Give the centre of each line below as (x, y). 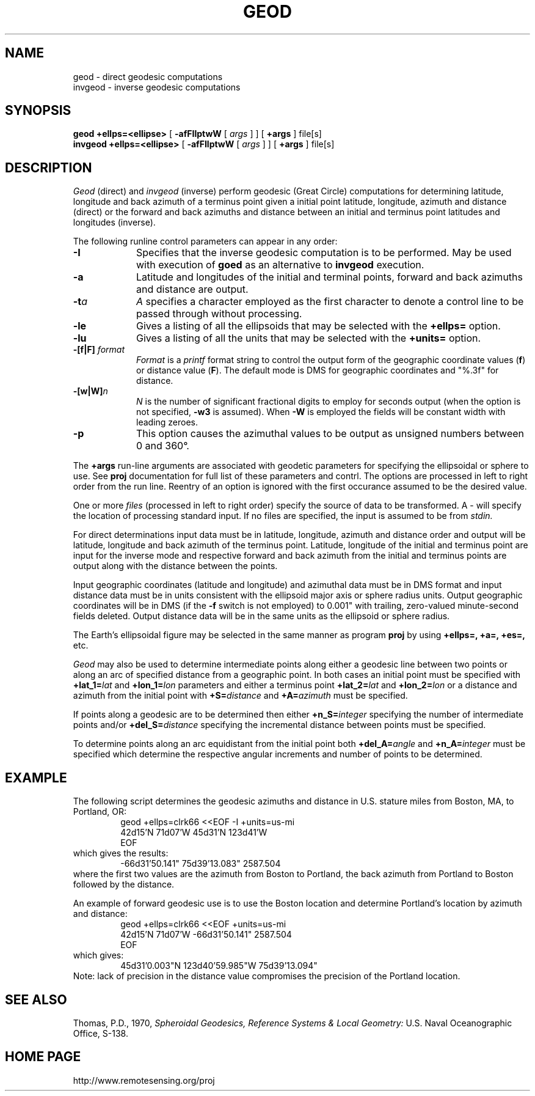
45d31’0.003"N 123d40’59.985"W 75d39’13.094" (219, 966)
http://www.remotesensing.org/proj (144, 1080)
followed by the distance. (124, 885)
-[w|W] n (90, 391)
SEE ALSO (36, 999)
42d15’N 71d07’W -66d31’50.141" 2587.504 (206, 935)
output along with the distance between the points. (175, 566)
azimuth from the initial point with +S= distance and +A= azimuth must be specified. (240, 696)
